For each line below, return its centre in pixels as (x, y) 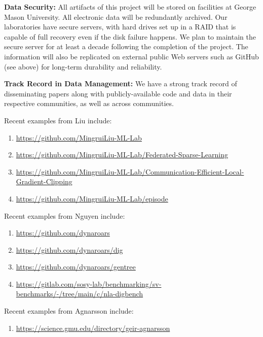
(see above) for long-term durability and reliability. (83, 66)
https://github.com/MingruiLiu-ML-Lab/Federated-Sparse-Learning (122, 155)
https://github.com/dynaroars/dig (69, 249)
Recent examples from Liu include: (58, 120)
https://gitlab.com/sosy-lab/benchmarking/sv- (89, 283)
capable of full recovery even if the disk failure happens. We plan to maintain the (130, 36)
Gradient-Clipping (44, 181)
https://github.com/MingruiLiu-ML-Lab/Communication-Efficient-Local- (130, 171)
